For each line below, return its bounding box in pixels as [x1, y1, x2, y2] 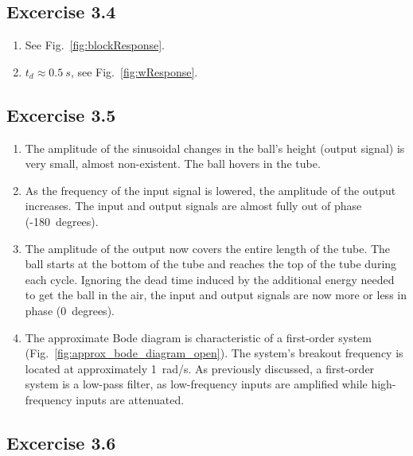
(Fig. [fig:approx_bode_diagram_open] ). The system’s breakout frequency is [25, 345, 403, 361]
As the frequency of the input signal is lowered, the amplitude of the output [25, 181, 396, 198]
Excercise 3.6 [6, 430, 116, 454]
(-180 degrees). [25, 212, 99, 229]
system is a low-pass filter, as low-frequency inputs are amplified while [25, 376, 368, 392]
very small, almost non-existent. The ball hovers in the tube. [25, 155, 321, 172]
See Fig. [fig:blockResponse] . [25, 37, 165, 53]
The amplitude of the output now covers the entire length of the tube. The [25, 240, 391, 256]
